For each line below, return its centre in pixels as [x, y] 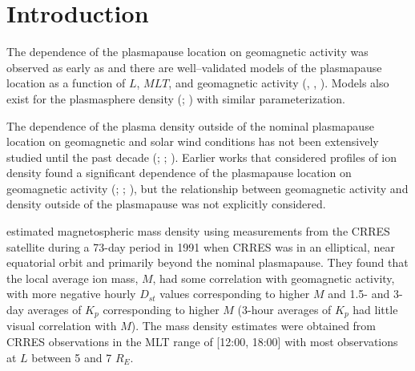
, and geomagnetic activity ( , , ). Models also [279, 83]
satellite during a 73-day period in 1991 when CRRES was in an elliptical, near [201, 246]
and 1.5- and [359, 294]
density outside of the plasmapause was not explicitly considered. [166, 204]
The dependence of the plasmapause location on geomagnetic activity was [187, 52]
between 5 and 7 [72, 357]
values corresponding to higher [235, 294]
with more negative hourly [71, 294]
